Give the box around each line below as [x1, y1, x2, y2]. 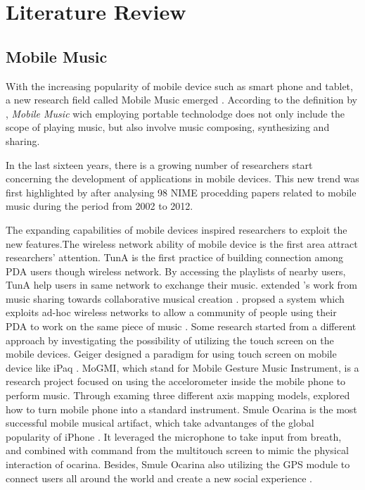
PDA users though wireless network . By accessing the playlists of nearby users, [6, 263, 346, 278]
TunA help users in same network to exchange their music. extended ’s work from [6, 277, 357, 292]
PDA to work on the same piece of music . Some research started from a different [6, 319, 357, 334]
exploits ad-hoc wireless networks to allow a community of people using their [6, 305, 337, 320]
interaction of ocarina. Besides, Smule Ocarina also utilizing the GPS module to [6, 457, 350, 472]
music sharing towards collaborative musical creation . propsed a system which [6, 291, 345, 306]
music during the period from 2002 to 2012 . [6, 199, 193, 213]
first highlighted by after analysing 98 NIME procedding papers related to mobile [6, 184, 357, 199]
